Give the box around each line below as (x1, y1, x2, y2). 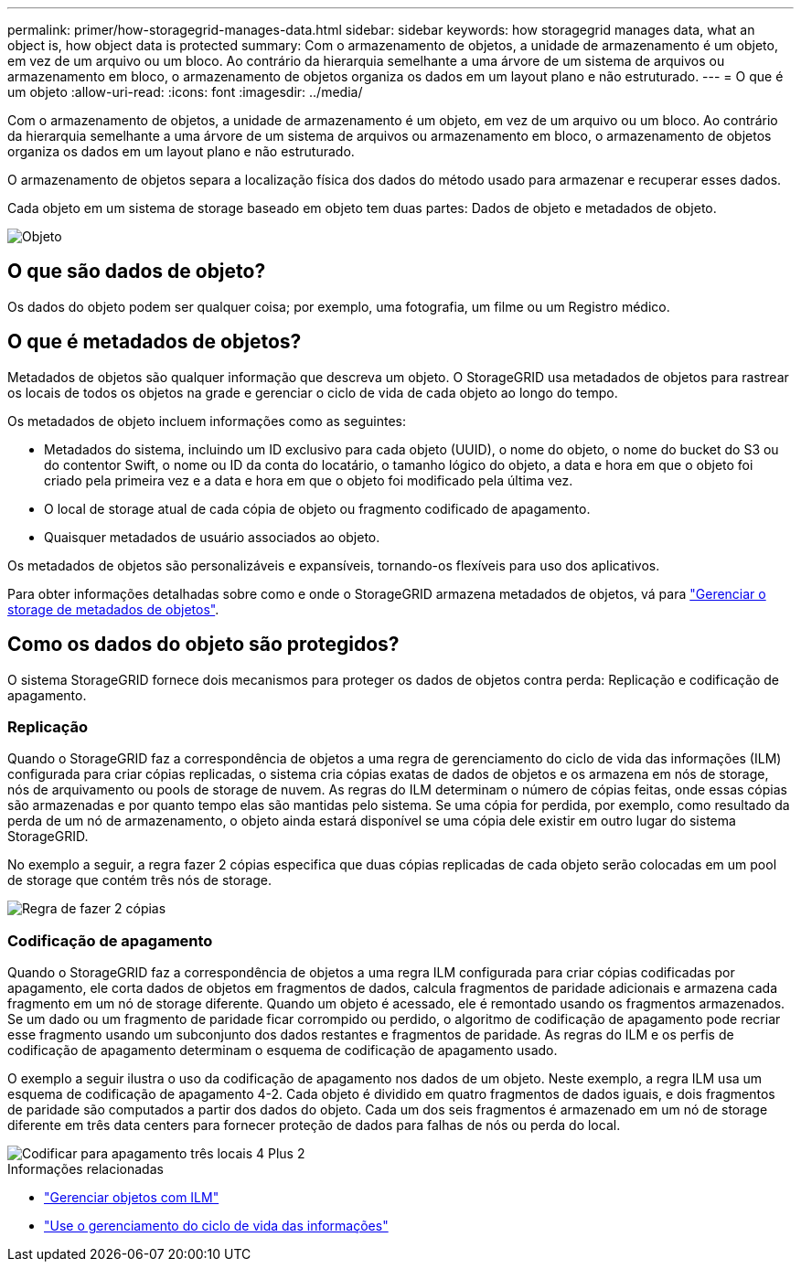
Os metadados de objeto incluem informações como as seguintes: (7, 412, 406, 429)
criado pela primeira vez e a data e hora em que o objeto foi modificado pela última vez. (44, 472, 573, 488)
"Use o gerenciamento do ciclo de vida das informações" (44, 1218, 389, 1234)
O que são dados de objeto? (7, 260, 266, 283)
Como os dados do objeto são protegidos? (7, 633, 400, 656)
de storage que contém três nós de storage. (7, 872, 272, 889)
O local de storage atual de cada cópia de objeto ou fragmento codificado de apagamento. (44, 500, 591, 517)
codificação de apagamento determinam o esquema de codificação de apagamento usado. (7, 1042, 558, 1059)
